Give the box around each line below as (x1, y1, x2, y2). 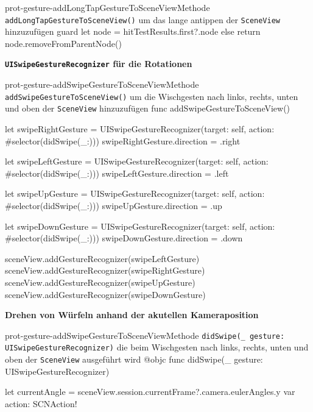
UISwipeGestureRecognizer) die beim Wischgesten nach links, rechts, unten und (5, 341, 309, 353)
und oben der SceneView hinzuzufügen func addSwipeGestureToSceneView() (5, 102, 290, 115)
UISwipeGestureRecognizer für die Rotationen (5, 57, 192, 70)
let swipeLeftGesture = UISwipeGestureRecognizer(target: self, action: (5, 155, 269, 168)
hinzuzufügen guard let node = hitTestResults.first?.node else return (5, 25, 261, 38)
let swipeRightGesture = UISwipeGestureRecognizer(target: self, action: (5, 123, 275, 135)
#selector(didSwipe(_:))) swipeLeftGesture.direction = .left (5, 166, 229, 179)
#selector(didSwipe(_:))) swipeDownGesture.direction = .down (5, 232, 243, 244)
